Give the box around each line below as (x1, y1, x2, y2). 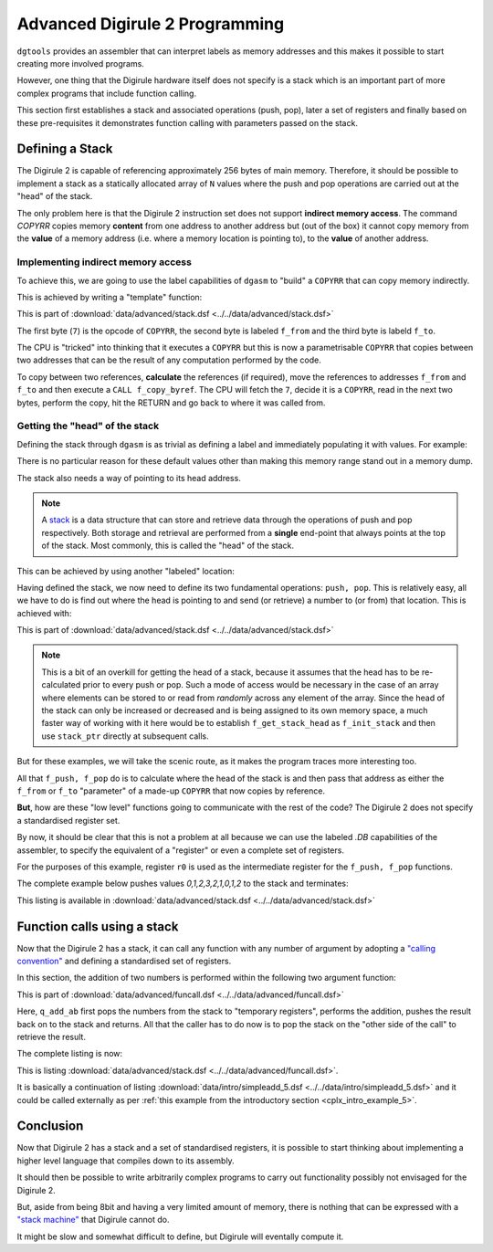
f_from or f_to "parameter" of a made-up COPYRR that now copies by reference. (16, 785, 326, 796)
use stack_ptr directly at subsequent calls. (41, 731, 209, 742)
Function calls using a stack (16, 919, 179, 934)
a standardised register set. (16, 815, 121, 826)
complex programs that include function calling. (16, 88, 196, 99)
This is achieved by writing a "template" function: (16, 291, 203, 302)
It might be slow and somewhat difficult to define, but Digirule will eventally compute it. (16, 1231, 344, 1242)
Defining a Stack (16, 142, 113, 157)
